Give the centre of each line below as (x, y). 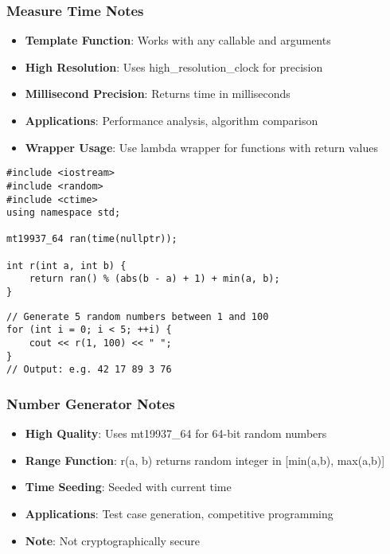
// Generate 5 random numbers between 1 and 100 (138, 316)
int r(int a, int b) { (66, 265)
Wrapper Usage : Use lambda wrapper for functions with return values (202, 147)
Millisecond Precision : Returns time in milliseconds (158, 94)
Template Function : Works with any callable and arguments (178, 40)
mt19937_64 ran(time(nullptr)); (92, 239)
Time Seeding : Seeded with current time (128, 487)
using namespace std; (64, 213)
